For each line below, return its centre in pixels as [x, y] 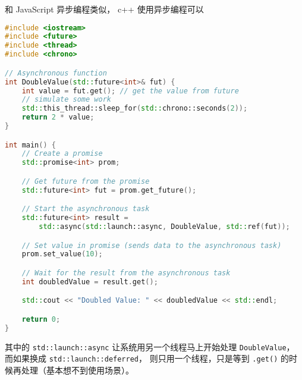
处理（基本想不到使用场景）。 [77, 370]
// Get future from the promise [86, 181]
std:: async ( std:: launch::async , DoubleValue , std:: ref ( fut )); [164, 226]
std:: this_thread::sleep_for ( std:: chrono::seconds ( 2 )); [135, 109]
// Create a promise [62, 154]
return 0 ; [41, 319]
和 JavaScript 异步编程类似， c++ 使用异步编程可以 [104, 9]
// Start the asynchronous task [86, 209]
